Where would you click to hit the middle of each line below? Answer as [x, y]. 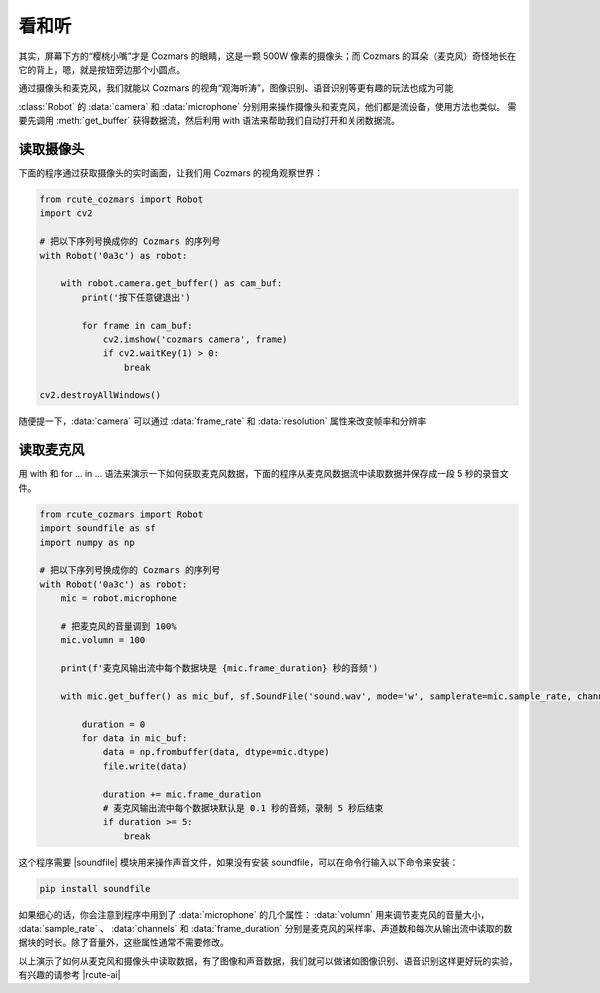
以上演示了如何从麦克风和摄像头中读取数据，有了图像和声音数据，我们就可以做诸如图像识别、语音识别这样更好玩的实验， [268, 961]
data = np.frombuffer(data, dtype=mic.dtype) [216, 752]
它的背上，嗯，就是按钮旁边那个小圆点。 [101, 69]
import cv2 [66, 213]
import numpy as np [87, 542]
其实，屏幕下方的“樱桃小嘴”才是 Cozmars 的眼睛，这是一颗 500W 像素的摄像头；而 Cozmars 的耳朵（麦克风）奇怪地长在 [267, 56]
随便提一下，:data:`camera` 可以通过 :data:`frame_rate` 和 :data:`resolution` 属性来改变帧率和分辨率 [222, 421]
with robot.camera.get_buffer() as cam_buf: [171, 283]
